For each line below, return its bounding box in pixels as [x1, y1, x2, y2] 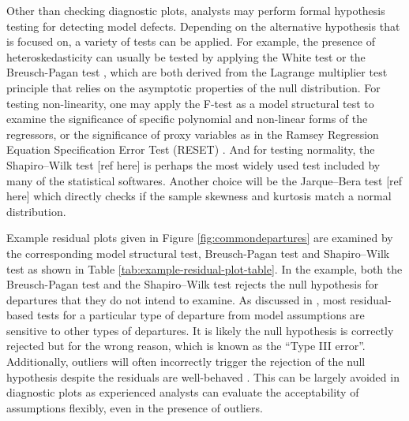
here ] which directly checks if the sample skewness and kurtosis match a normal [6, 188, 392, 204]
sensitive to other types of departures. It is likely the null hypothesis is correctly [6, 322, 394, 338]
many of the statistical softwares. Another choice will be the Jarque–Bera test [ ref [6, 172, 403, 188]
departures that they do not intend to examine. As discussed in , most [6, 291, 347, 307]
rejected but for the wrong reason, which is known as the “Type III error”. [6, 337, 366, 354]
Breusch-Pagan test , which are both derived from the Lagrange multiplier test [6, 64, 388, 80]
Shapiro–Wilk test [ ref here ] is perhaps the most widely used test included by [6, 156, 381, 173]
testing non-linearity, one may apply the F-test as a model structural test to [6, 95, 374, 111]
